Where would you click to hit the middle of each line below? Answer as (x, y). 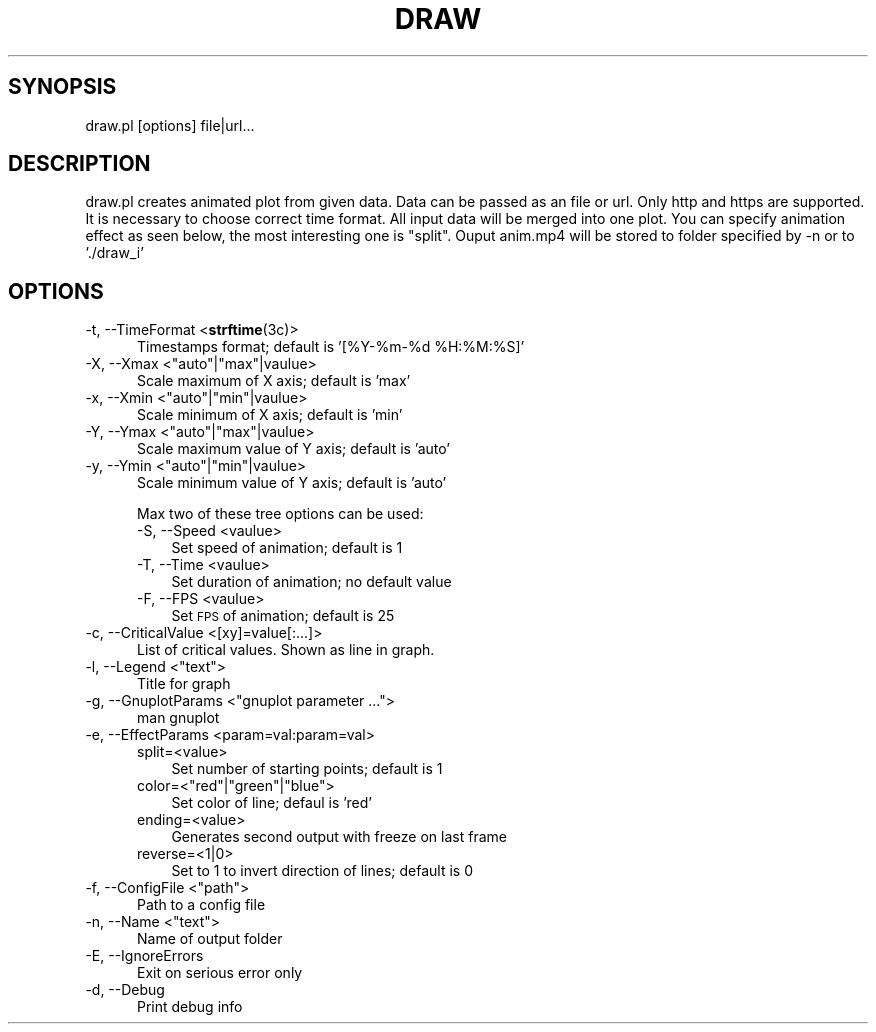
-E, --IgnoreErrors (144, 956)
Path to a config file (201, 905)
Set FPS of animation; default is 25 (283, 616)
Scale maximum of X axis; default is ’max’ (274, 381)
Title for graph (184, 684)
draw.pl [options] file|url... (170, 125)
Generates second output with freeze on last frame (339, 837)
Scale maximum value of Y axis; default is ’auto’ (294, 449)
